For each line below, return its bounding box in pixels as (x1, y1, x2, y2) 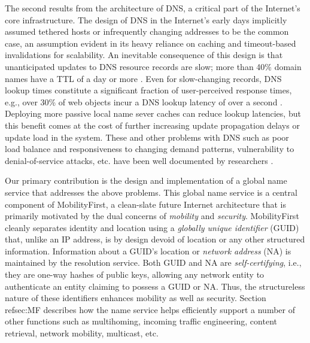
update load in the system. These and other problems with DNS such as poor (5, 130, 289, 143)
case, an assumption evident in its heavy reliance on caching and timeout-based (5, 37, 296, 49)
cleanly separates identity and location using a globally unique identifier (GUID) (5, 221, 299, 233)
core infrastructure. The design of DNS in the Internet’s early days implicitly (5, 13, 287, 26)
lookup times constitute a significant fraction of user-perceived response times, (5, 84, 292, 96)
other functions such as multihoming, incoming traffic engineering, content (5, 315, 277, 327)
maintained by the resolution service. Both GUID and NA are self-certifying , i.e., (5, 256, 302, 269)
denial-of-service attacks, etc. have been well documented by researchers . (5, 154, 273, 166)
